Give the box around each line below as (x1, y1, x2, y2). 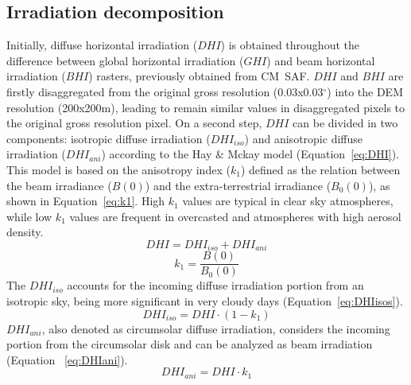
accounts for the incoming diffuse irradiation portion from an (67, 277, 364, 294)
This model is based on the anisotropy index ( (6, 161, 231, 177)
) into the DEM (327, 83, 403, 99)
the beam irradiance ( (6, 177, 112, 193)
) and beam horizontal (266, 52, 375, 68)
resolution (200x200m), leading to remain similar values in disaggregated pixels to (6, 99, 405, 115)
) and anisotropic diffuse (244, 130, 363, 146)
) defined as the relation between (240, 161, 401, 177)
